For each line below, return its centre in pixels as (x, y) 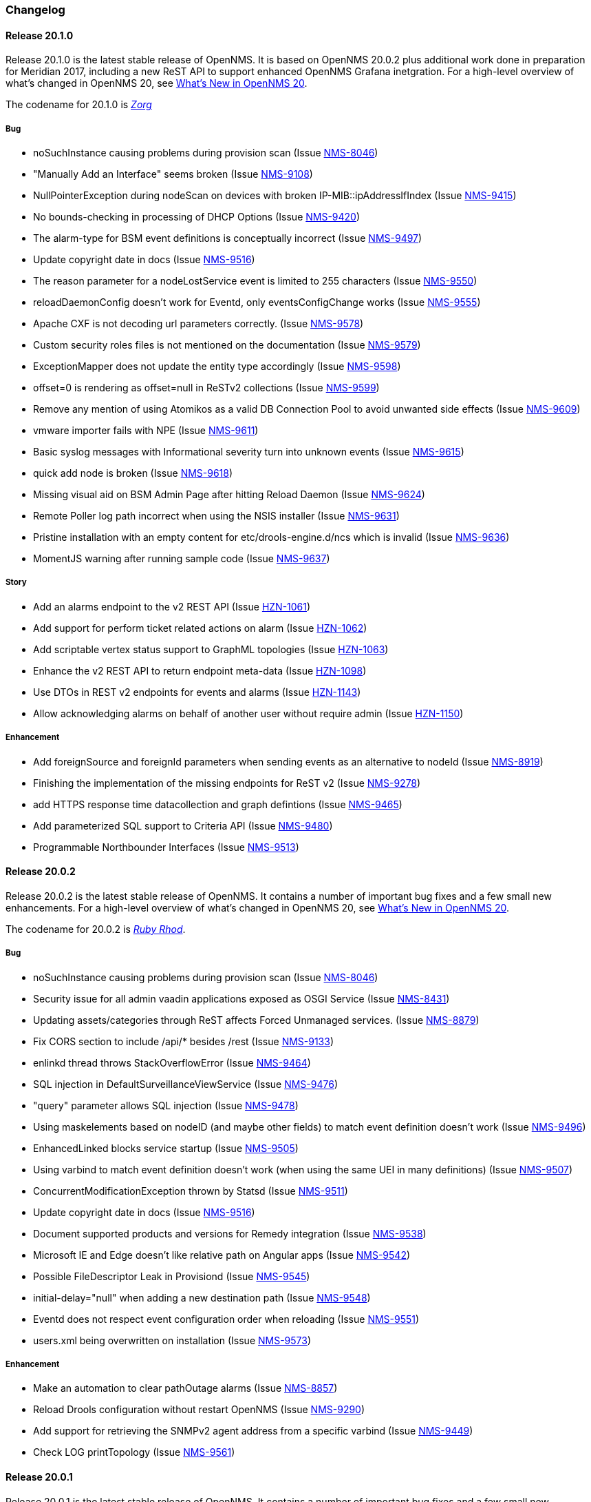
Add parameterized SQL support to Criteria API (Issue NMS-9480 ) (183, 825)
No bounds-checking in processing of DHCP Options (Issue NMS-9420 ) (197, 217)
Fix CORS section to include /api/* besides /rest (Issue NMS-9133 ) (184, 1041)
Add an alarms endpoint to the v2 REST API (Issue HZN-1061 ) (172, 606)
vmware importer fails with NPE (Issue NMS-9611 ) (146, 430)
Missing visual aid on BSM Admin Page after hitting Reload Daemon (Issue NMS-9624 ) (229, 494)
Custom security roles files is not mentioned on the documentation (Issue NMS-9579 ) (227, 345)
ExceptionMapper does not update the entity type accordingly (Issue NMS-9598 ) (217, 366)
